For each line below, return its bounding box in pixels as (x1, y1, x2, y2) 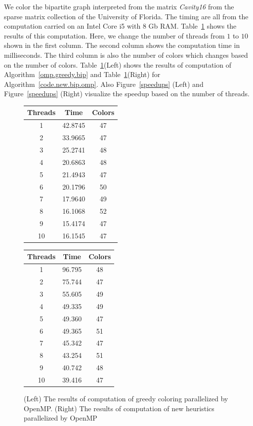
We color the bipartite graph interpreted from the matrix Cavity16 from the (4, 1, 234, 11)
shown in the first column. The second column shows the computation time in (4, 40, 240, 50)
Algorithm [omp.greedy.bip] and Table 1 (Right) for (4, 69, 161, 79)
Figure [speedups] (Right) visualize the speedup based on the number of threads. (4, 88, 250, 99)
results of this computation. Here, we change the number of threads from (4, 30, 225, 40)
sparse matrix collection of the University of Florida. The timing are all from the (4, 11, 249, 21)
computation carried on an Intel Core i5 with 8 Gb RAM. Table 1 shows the (4, 21, 237, 31)
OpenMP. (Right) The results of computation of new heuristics (24, 403, 214, 413)
